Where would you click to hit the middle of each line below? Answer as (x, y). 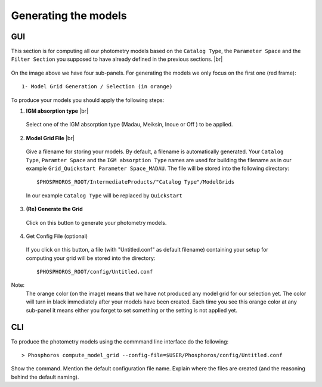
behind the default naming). (45, 377)
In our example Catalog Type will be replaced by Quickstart (104, 195)
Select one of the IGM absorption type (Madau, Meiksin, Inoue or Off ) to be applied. (129, 125)
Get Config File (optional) (57, 236)
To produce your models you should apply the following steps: (88, 100)
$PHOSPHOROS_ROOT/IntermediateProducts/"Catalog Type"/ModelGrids (136, 182)
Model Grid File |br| (50, 138)
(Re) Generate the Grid (54, 209)
